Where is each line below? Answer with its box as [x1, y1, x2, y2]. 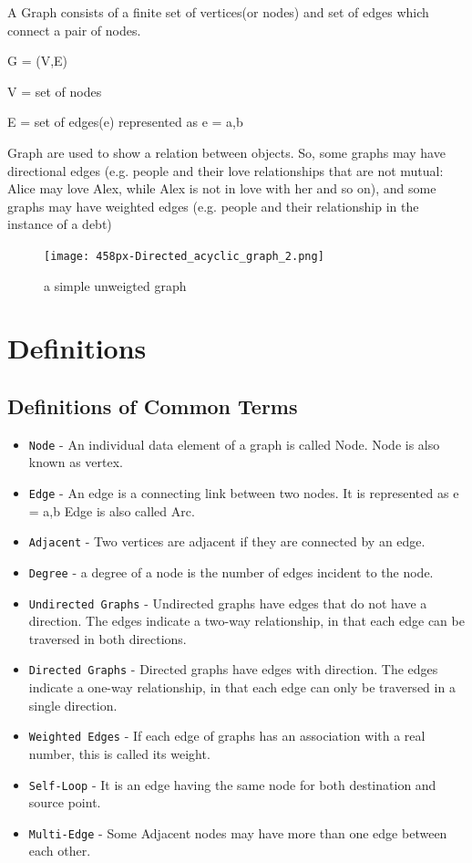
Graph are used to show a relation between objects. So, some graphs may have [7, 142, 446, 161]
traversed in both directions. [28, 629, 187, 648]
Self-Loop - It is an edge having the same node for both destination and [28, 775, 436, 794]
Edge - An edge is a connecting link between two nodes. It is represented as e [28, 483, 459, 503]
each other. [28, 841, 91, 860]
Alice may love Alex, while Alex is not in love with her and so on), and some [7, 179, 436, 198]
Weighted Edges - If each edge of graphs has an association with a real [28, 726, 426, 745]
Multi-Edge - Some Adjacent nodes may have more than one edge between [28, 823, 447, 842]
